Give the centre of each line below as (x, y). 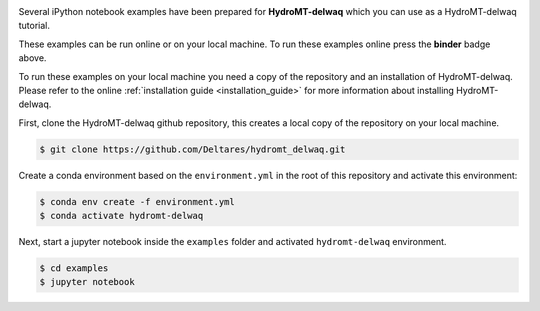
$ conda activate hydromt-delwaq (121, 216)
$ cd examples (74, 268)
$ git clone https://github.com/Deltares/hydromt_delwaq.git (192, 149)
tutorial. (34, 26)
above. (32, 58)
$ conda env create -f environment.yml (137, 201)
